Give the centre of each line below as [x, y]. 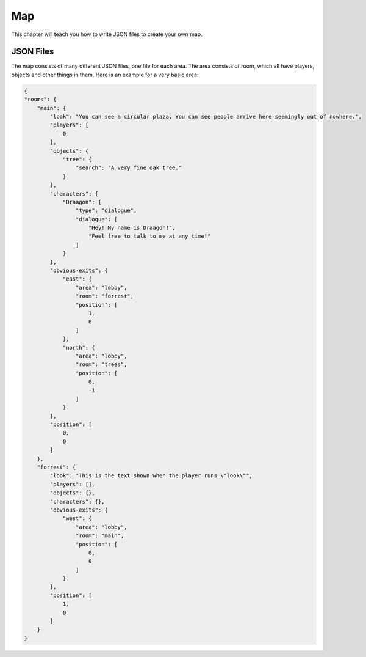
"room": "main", [100, 536]
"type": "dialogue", [106, 211]
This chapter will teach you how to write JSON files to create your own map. [107, 34]
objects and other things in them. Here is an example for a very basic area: [105, 75]
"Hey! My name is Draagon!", [132, 228]
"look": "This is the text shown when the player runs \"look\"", [151, 476]
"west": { [77, 519]
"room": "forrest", [105, 296]
